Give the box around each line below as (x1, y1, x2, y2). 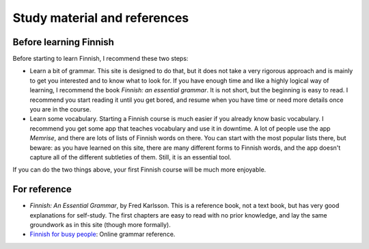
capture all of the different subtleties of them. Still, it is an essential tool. (29, 153, 232, 161)
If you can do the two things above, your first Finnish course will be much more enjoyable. (12, 166, 266, 174)
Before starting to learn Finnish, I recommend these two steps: (12, 55, 189, 63)
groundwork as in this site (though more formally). (29, 221, 171, 229)
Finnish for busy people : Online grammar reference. (29, 230, 176, 239)
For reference (12, 183, 72, 195)
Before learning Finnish (12, 36, 114, 48)
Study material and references (12, 10, 189, 25)
